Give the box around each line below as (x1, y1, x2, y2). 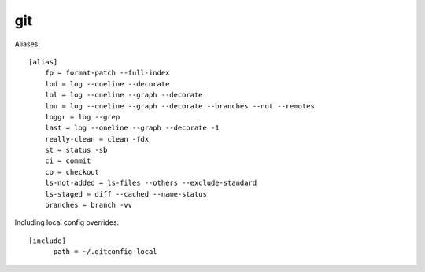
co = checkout (44, 167, 100, 176)
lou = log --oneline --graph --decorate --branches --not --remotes (44, 101, 315, 110)
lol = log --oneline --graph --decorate (44, 90, 204, 100)
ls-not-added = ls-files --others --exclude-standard (44, 178, 257, 188)
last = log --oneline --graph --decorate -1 (44, 123, 220, 133)
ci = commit (44, 156, 91, 165)
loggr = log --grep (44, 112, 120, 121)
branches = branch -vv (44, 200, 133, 210)
